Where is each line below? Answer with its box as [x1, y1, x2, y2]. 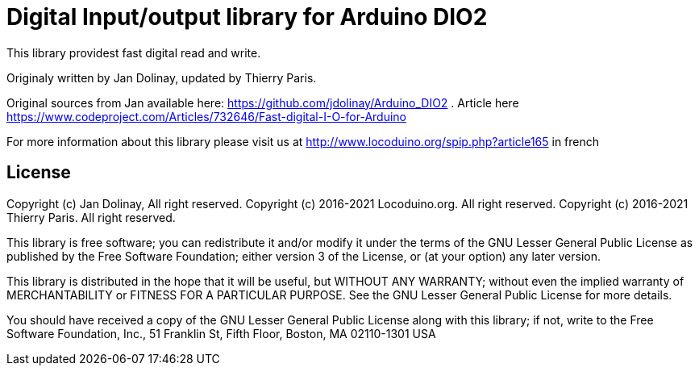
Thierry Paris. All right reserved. [6, 210, 176, 224]
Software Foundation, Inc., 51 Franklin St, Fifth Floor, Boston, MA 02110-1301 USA [6, 326, 436, 341]
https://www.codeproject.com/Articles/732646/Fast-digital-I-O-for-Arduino [6, 109, 406, 123]
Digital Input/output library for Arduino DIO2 [6, 3, 488, 31]
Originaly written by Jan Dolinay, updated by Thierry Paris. [6, 70, 317, 85]
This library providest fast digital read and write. [6, 45, 261, 60]
